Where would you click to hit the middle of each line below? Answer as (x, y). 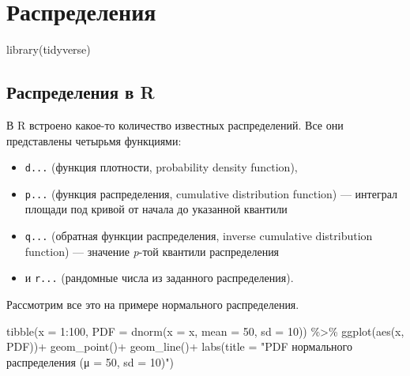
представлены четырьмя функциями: (94, 140)
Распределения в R (81, 92)
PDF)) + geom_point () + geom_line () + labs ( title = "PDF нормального (179, 346)
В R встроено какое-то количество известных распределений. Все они (175, 124)
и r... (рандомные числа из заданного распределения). (159, 278)
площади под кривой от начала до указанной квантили (156, 209)
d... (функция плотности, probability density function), (161, 167)
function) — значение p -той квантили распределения (152, 251)
